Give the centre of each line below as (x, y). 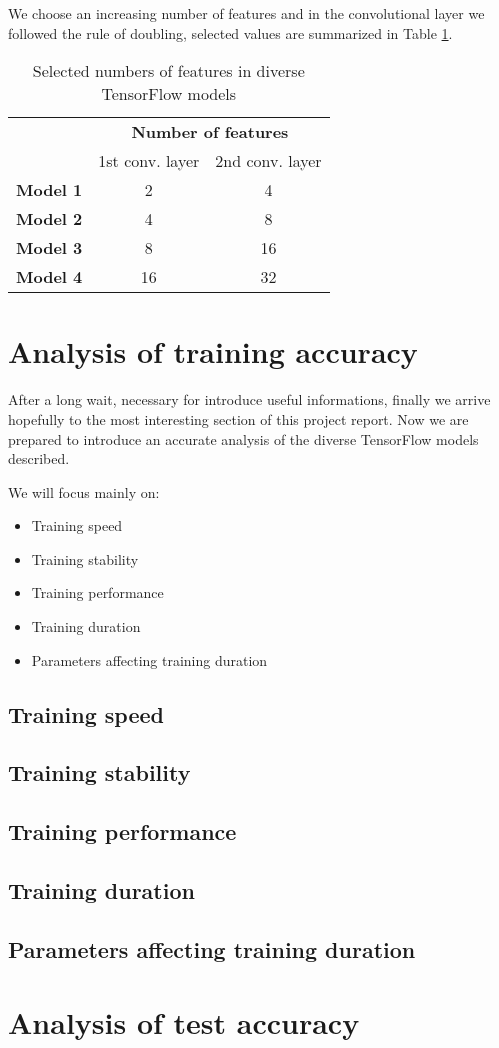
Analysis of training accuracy (213, 351)
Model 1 (49, 190)
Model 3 (49, 248)
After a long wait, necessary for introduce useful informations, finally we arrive (249, 399)
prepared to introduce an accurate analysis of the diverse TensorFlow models (243, 438)
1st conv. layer (149, 161)
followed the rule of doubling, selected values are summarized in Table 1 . (230, 32)
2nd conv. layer (268, 161)
